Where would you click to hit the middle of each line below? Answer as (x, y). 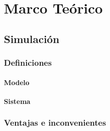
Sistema (17, 101)
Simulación (32, 38)
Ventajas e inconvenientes (55, 123)
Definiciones (28, 63)
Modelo (17, 82)
